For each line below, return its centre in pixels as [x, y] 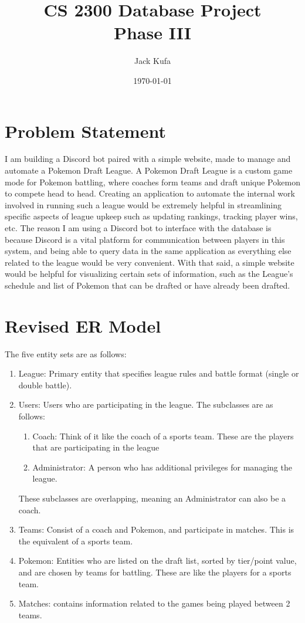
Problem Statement [85, 131]
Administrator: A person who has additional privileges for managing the [162, 467]
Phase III [152, 33]
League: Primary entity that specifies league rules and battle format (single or [159, 373]
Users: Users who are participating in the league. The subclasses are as [146, 404]
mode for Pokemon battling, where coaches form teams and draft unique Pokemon [152, 182]
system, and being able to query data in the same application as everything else [148, 251]
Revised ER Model [83, 325]
